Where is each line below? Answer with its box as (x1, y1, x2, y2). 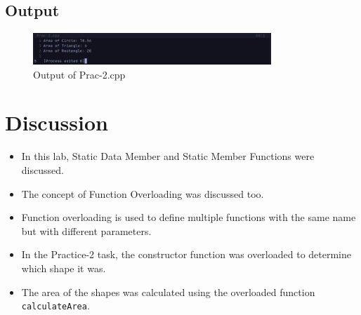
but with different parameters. (21, 223, 152, 238)
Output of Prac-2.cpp (33, 67, 126, 81)
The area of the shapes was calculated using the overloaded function (21, 284, 315, 299)
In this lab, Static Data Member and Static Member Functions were (21, 149, 315, 163)
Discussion (5, 108, 108, 137)
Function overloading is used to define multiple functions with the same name (21, 210, 356, 224)
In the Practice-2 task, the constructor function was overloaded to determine (21, 247, 352, 262)
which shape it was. (21, 260, 106, 275)
